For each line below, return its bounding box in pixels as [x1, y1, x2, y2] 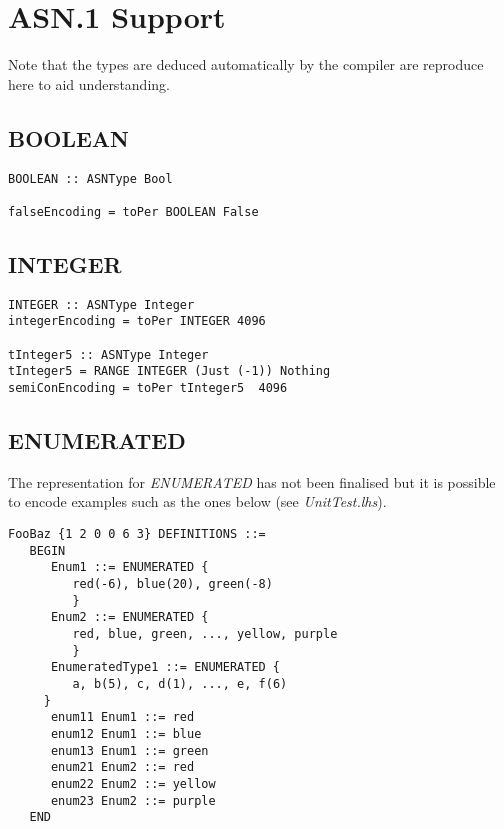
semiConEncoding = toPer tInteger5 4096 [8, 380, 288, 395]
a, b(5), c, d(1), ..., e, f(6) [72, 676, 288, 691]
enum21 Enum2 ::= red [50, 760, 195, 775]
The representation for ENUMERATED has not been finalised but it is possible [8, 471, 496, 492]
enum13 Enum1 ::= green [50, 743, 209, 758]
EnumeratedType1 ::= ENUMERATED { [50, 660, 281, 675]
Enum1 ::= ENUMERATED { [50, 560, 209, 575]
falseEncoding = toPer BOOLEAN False [8, 204, 259, 219]
